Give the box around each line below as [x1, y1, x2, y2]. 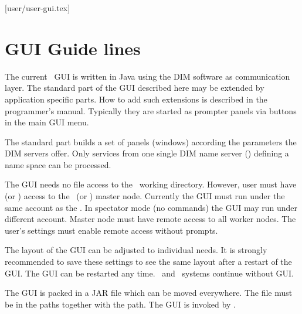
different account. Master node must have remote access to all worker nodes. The [5, 213, 296, 225]
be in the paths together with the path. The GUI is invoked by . [5, 298, 236, 310]
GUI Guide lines [5, 36, 141, 60]
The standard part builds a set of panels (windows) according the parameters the [5, 135, 297, 148]
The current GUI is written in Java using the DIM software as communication [5, 70, 290, 82]
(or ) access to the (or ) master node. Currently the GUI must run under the [5, 190, 285, 202]
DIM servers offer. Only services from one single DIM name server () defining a [5, 147, 289, 159]
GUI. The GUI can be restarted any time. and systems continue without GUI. [5, 267, 294, 279]
